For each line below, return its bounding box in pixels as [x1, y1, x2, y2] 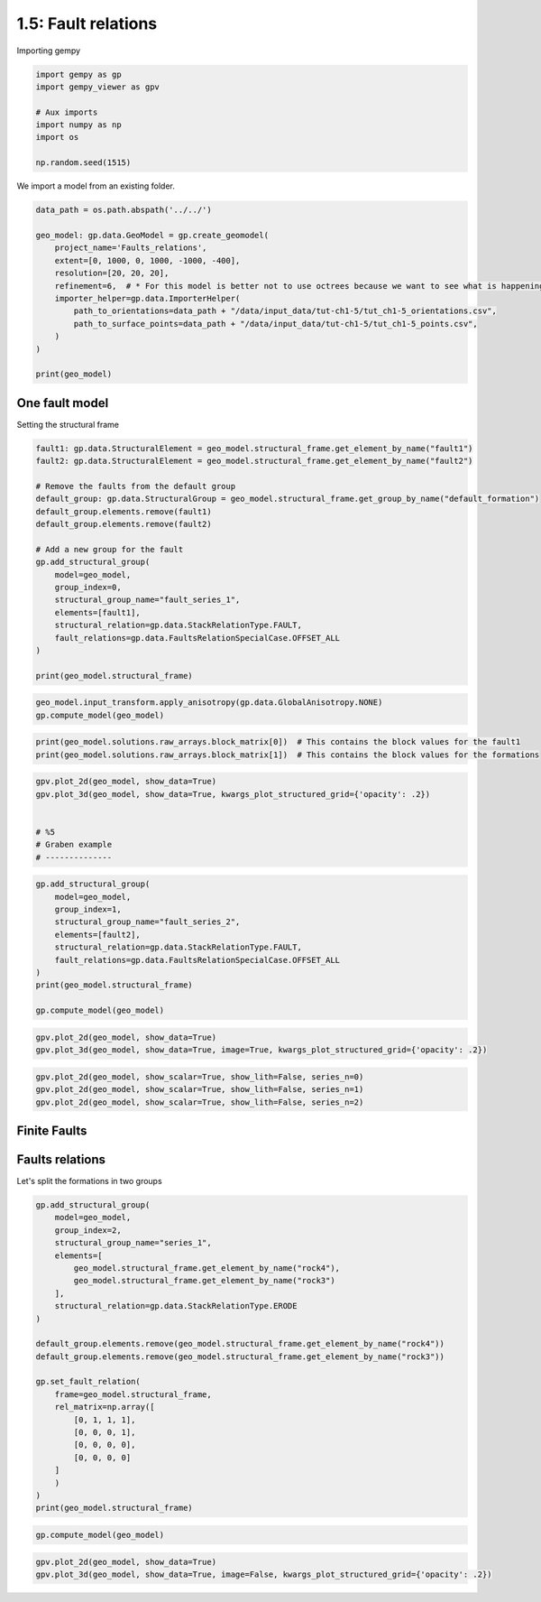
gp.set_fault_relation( [35, 1376, 142, 1387]
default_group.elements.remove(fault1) [35, 506, 212, 516]
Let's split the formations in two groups [16, 1176, 162, 1187]
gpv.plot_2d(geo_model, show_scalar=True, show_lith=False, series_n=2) [35, 1097, 364, 1107]
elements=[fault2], [54, 930, 142, 940]
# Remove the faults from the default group [35, 481, 236, 491]
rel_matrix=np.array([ [54, 1402, 155, 1412]
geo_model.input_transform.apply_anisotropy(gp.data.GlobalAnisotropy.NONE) [35, 698, 383, 708]
